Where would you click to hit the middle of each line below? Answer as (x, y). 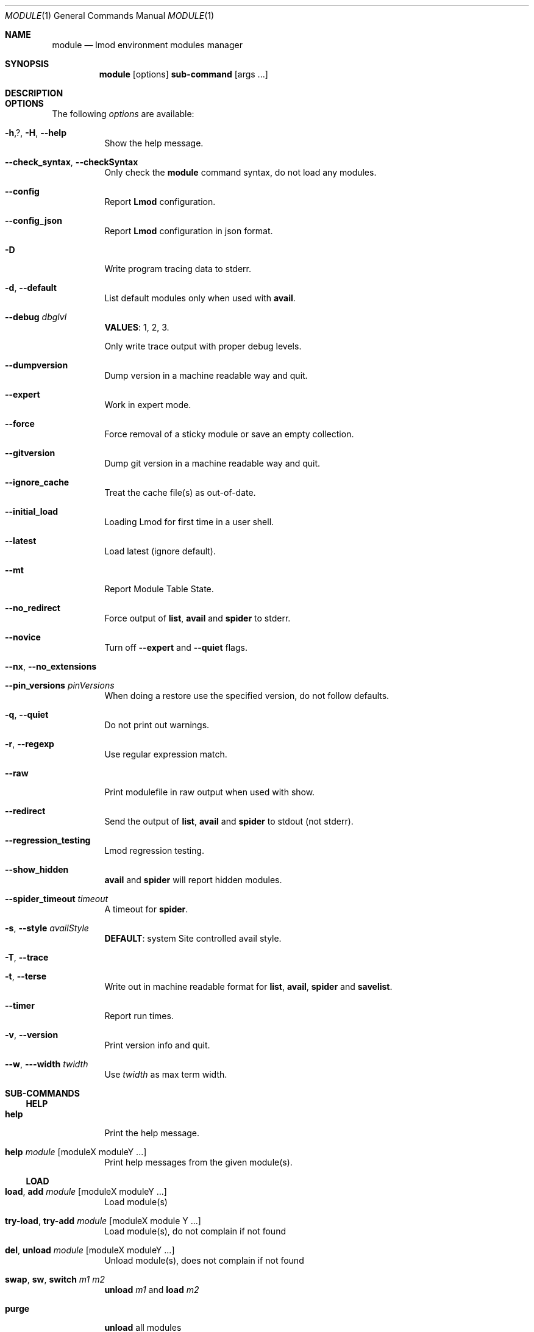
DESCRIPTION (34, 93)
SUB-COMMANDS (42, 1093)
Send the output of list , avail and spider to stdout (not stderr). (229, 821)
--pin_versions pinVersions (60, 685)
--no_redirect (33, 608)
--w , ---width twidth (47, 1064)
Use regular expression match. (166, 754)
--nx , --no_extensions (51, 666)
